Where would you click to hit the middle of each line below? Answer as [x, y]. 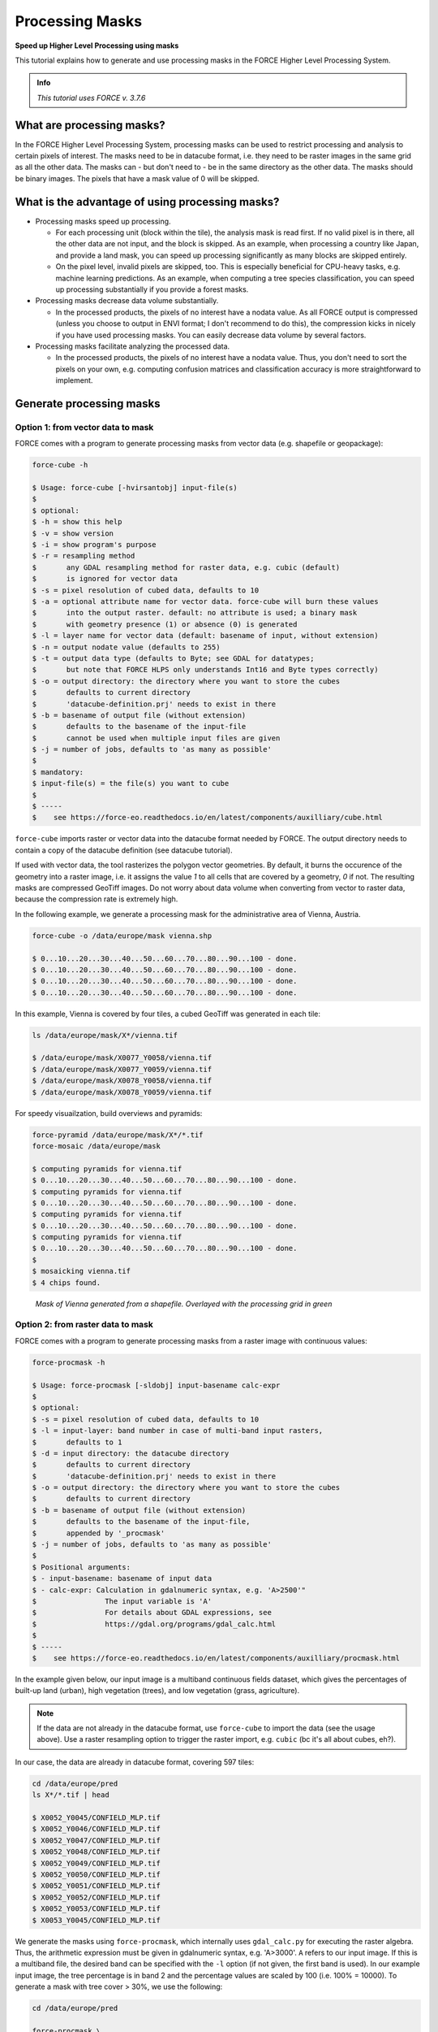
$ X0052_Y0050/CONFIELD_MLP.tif [97, 1874]
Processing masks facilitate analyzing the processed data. [133, 346]
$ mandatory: [58, 772]
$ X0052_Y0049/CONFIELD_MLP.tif [97, 1863]
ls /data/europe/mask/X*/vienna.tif [105, 1035]
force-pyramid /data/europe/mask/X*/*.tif [118, 1135]
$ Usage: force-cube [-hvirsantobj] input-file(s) [135, 488]
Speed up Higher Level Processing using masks [97, 46]
